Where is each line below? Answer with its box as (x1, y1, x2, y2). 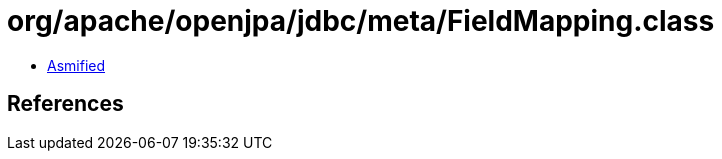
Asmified (47, 56, 106, 74)
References (7, 91, 124, 117)
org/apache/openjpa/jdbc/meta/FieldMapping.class (7, 4, 715, 38)
